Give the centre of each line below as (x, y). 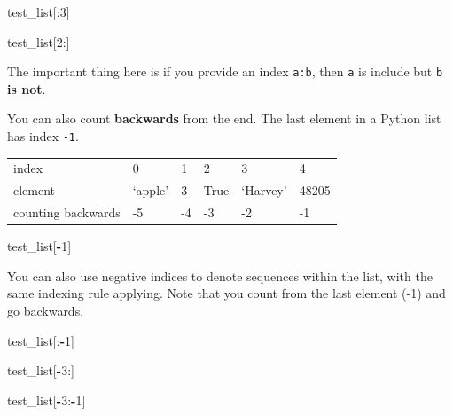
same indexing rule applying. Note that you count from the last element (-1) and (226, 293)
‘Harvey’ (264, 190)
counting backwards (67, 212)
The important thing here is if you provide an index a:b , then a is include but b (225, 71)
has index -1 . (43, 136)
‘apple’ (151, 190)
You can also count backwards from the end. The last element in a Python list (224, 118)
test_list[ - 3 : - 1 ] (47, 400)
